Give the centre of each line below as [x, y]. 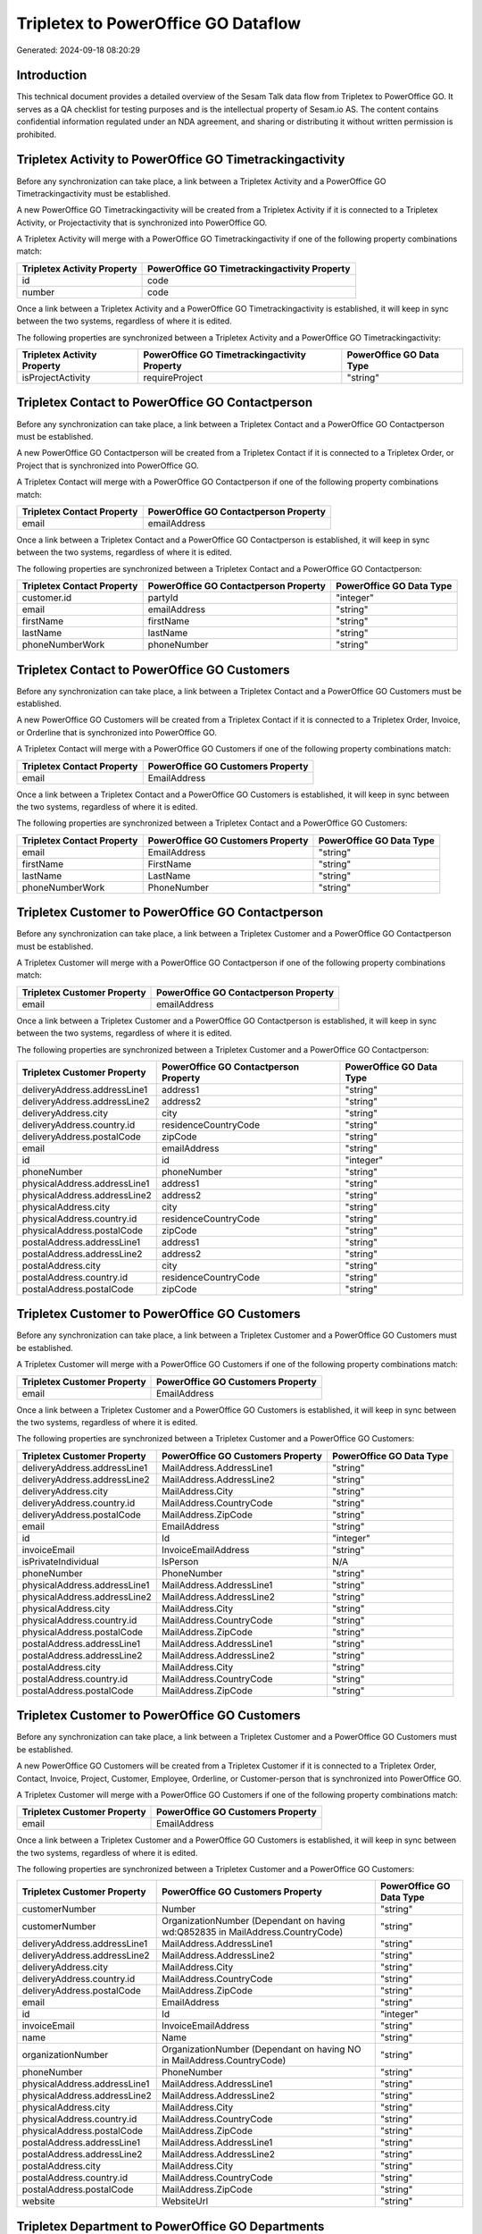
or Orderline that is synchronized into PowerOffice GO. [117, 732]
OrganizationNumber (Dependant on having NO [261, 2049]
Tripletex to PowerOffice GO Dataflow [159, 23]
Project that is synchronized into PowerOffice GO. [108, 466]
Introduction [52, 76]
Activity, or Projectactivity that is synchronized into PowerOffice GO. [142, 223]
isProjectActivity [56, 378]
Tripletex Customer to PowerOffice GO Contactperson [170, 913]
